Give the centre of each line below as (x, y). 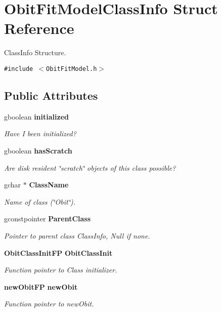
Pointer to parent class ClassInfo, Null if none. (77, 235)
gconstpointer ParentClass (48, 219)
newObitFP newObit (41, 286)
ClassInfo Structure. (35, 52)
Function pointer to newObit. (49, 304)
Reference (39, 28)
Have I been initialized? (40, 133)
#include (19, 69)
